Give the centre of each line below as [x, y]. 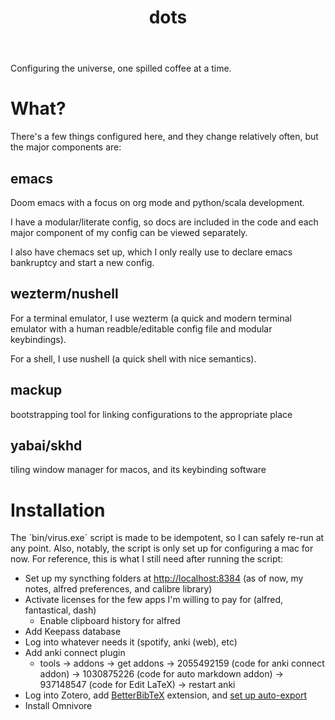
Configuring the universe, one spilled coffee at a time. [121, 68]
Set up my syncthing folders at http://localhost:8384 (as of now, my [164, 578]
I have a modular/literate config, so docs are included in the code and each [164, 222]
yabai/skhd [46, 445]
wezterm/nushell [64, 294]
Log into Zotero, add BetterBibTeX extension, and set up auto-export [165, 695]
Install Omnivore [58, 706]
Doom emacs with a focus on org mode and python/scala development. [157, 202]
